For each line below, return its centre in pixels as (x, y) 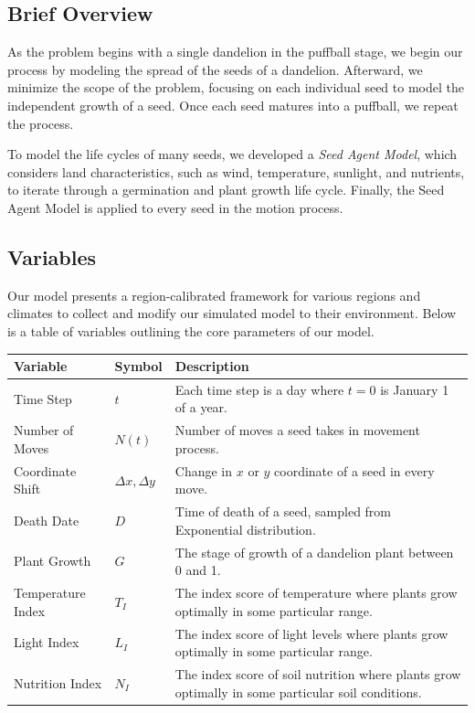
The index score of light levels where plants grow (311, 633)
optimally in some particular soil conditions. (298, 692)
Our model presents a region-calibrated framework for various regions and (214, 295)
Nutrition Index (58, 682)
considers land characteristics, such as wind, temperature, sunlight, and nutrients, (236, 171)
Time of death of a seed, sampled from (283, 511)
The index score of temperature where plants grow (316, 593)
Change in (204, 470)
